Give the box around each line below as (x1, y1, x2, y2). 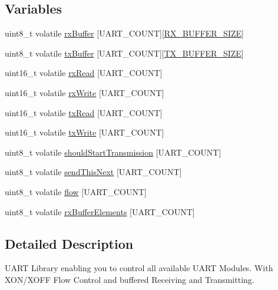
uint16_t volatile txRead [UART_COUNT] (5, 106, 163, 118)
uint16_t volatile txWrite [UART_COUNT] (5, 126, 164, 139)
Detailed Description (5, 234, 134, 252)
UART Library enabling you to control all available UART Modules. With (5, 262, 273, 274)
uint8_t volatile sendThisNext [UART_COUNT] (5, 166, 182, 178)
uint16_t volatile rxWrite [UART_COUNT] (5, 86, 164, 98)
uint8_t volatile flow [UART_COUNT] (5, 185, 147, 197)
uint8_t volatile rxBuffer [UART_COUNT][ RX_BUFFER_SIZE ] (5, 27, 244, 39)
